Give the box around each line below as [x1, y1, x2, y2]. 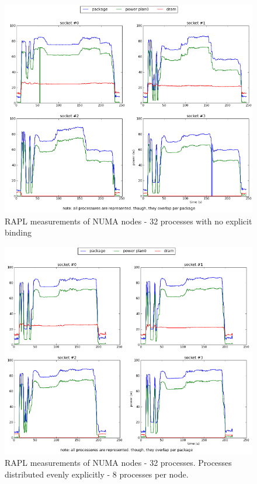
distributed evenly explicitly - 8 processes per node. [5, 468, 189, 480]
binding [5, 226, 32, 238]
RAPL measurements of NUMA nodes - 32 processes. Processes [5, 456, 232, 469]
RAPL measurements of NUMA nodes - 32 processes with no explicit [5, 214, 252, 227]
